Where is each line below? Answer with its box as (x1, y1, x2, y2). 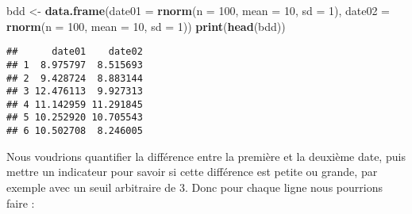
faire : (6, 194, 35, 211)
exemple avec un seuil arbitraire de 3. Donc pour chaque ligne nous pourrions (6, 178, 383, 195)
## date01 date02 (6, 46, 143, 58)
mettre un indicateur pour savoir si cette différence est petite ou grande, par (6, 163, 378, 180)
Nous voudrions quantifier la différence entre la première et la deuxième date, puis (6, 147, 406, 164)
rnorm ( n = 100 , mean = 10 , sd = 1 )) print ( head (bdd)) (6, 17, 286, 34)
